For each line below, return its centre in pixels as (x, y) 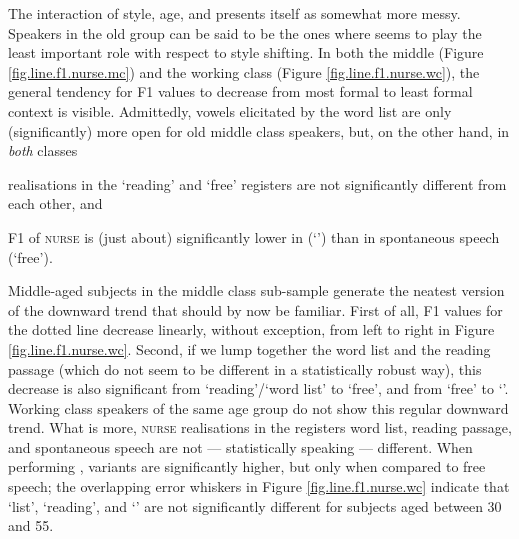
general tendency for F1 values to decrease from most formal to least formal (240, 91)
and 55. (31, 525)
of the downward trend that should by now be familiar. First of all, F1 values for (255, 309)
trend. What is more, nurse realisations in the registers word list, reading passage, (260, 427)
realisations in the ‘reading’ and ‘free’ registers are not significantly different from (257, 183)
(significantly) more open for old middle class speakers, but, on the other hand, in (259, 130)
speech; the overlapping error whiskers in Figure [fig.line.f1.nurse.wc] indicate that (259, 486)
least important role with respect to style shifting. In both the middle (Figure (246, 52)
